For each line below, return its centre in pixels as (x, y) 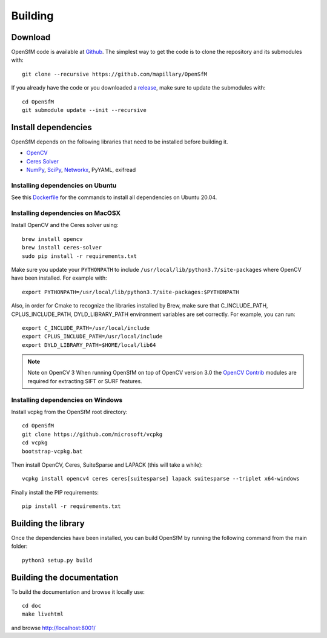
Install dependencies (51, 127)
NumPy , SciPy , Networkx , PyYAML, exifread (81, 170)
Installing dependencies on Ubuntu (64, 185)
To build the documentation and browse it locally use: (78, 592)
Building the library (48, 523)
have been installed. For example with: (59, 278)
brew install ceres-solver (62, 248)
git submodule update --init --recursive (84, 110)
